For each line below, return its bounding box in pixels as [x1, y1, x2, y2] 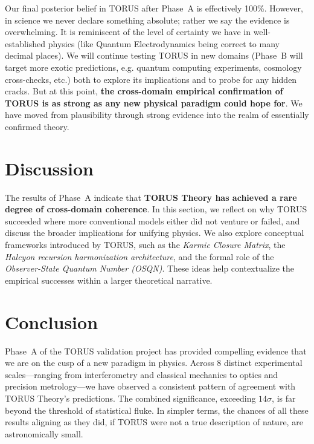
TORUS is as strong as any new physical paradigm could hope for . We [5, 96, 303, 109]
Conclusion [5, 309, 98, 334]
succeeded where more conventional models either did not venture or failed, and [5, 214, 300, 227]
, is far [272, 391, 296, 404]
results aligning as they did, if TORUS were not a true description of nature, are [5, 416, 303, 428]
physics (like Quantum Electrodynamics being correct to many [48, 37, 280, 50]
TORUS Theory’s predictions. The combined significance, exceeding [5, 391, 256, 404]
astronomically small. [5, 427, 83, 440]
